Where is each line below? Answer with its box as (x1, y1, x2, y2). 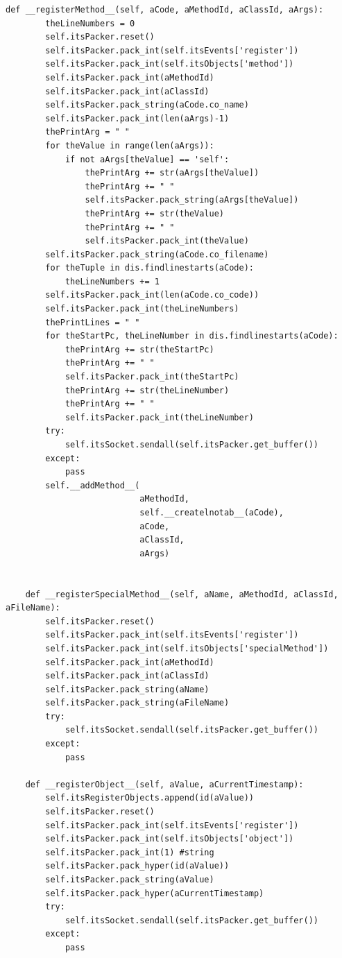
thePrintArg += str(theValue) (85, 208, 224, 219)
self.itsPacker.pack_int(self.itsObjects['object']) (45, 834, 294, 844)
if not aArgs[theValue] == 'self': (65, 154, 230, 164)
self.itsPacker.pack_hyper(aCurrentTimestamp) (45, 888, 264, 898)
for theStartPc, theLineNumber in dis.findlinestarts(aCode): (45, 331, 339, 341)
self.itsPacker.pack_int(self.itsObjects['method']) (45, 59, 294, 69)
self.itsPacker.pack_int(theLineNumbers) (45, 304, 239, 314)
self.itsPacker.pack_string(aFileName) (45, 698, 230, 708)
